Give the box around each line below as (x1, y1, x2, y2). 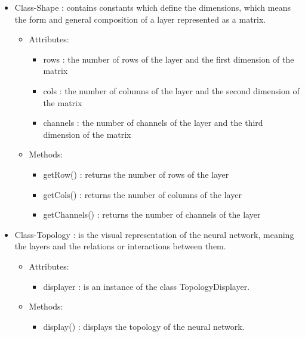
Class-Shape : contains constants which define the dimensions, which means (14, 1, 291, 13)
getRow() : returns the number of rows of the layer (43, 168, 229, 180)
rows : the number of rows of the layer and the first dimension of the (43, 52, 294, 65)
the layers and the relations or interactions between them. (14, 240, 226, 252)
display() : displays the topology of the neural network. (43, 320, 245, 332)
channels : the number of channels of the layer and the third (43, 116, 263, 129)
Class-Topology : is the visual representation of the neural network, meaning (14, 228, 294, 240)
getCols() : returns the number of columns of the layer (43, 188, 242, 200)
